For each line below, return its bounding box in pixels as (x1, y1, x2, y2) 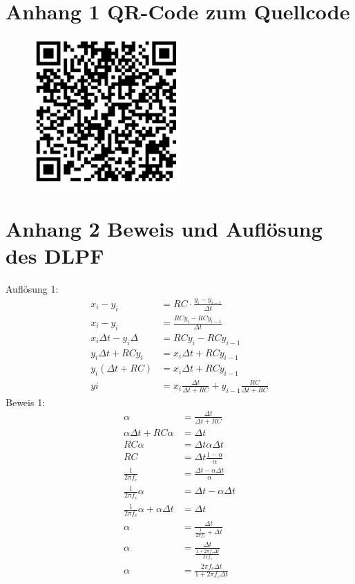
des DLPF (6, 241, 104, 270)
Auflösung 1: (6, 282, 59, 296)
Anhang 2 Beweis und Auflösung (6, 214, 323, 242)
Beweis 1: (6, 394, 46, 409)
